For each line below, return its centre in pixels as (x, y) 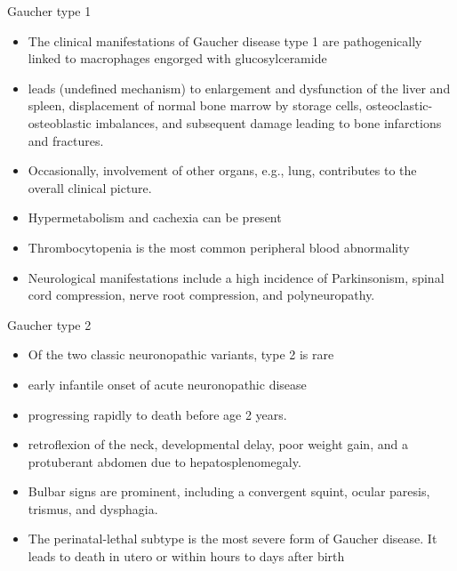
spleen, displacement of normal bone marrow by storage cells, (195, 105)
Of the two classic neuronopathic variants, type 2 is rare (181, 354)
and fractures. (66, 140)
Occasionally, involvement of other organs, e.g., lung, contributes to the (222, 170)
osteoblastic (60, 122)
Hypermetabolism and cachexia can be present (155, 217)
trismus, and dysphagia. (93, 508)
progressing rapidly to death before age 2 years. (157, 414)
